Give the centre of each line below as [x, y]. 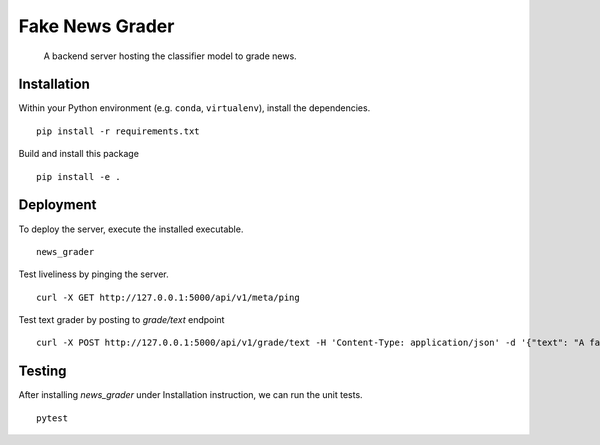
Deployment [57, 205]
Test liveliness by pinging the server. [93, 274]
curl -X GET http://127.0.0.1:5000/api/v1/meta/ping [168, 297]
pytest [52, 418]
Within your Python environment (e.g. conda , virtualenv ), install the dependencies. [194, 108]
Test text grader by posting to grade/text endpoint [121, 320]
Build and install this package [79, 154]
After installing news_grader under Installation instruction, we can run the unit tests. [191, 395]
